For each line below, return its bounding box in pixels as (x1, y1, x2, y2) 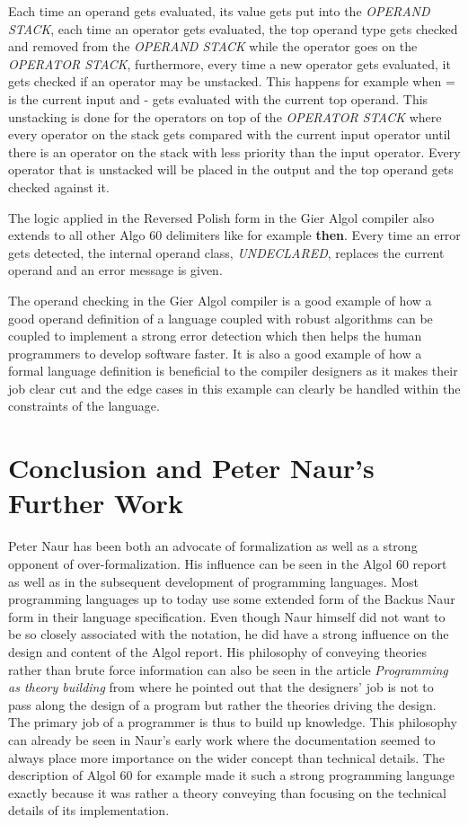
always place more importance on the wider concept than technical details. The (8, 748, 445, 767)
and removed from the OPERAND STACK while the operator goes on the (8, 37, 418, 56)
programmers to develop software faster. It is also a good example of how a (8, 343, 422, 362)
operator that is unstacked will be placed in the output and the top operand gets (8, 160, 454, 179)
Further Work (8, 484, 183, 521)
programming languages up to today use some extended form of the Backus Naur (8, 590, 455, 608)
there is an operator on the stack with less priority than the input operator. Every (8, 142, 461, 161)
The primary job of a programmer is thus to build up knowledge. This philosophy (8, 713, 457, 732)
